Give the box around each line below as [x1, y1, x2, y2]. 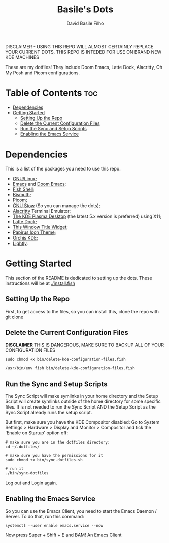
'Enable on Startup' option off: [5, 430, 69, 436]
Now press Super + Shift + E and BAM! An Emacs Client [5, 532, 122, 538]
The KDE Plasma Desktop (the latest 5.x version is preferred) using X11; [12, 213, 161, 219]
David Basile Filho [66, 20, 104, 26]
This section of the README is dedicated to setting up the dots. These [5, 275, 152, 281]
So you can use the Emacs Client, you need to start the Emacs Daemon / [5, 508, 157, 514]
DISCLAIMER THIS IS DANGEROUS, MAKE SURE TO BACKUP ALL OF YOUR [5, 342, 164, 348]
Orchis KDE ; [12, 234, 38, 241]
